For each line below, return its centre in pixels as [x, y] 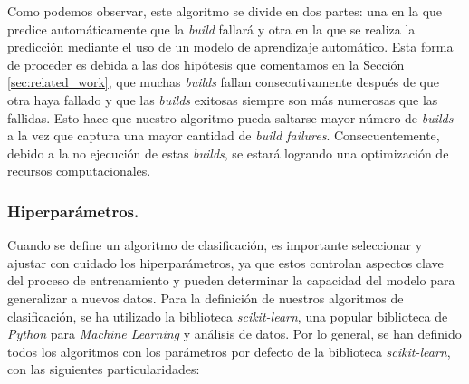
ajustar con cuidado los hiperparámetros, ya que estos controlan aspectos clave [225, 262]
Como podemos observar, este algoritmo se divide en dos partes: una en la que [225, 11]
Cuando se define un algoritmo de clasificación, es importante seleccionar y [215, 245]
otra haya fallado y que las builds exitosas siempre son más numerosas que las [223, 99]
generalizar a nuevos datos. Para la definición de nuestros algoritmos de [206, 298]
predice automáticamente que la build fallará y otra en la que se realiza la [211, 29]
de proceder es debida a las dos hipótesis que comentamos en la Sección [206, 64]
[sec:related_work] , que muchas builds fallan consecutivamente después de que [223, 82]
